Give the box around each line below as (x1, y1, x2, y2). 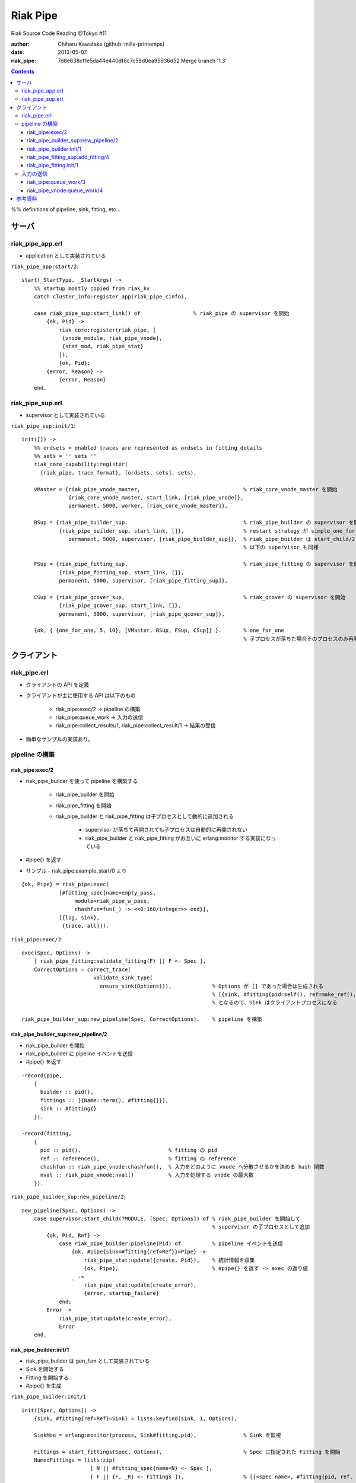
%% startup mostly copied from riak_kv (33, 285, 150, 292)
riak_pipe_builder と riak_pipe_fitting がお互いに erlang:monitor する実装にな (85, 834, 271, 842)
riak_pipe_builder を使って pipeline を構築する (26, 777, 138, 784)
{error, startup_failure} (84, 1290, 160, 1297)
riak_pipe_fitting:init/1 (27, 162, 78, 169)
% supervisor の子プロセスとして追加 (212, 1224, 310, 1230)
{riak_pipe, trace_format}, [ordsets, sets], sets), (40, 469, 197, 476)
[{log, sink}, (59, 914, 100, 921)
